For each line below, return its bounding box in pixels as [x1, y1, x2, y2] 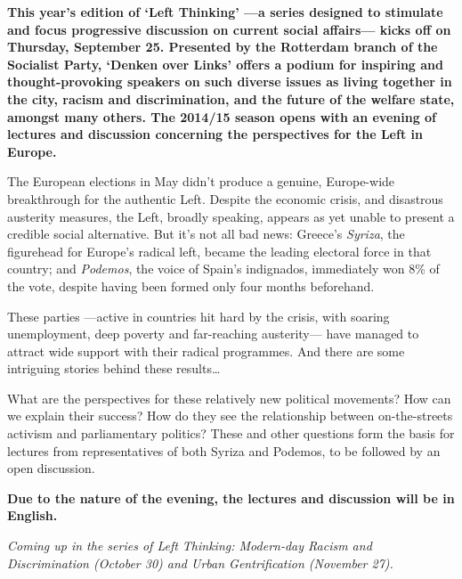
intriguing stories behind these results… [7, 359, 221, 378]
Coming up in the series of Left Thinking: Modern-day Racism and [7, 536, 372, 555]
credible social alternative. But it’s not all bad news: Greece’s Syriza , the [7, 224, 405, 243]
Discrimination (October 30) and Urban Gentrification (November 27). [7, 553, 393, 572]
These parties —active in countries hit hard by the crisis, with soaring [7, 306, 390, 325]
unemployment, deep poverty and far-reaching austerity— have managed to [7, 324, 419, 343]
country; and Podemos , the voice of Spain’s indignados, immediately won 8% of [7, 259, 440, 278]
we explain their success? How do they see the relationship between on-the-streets [7, 406, 453, 425]
